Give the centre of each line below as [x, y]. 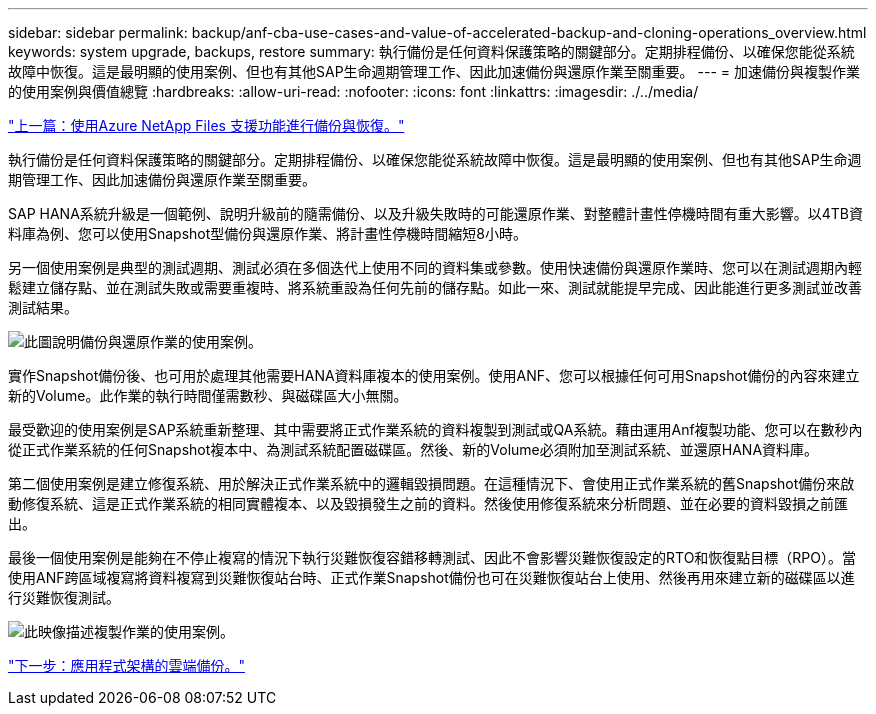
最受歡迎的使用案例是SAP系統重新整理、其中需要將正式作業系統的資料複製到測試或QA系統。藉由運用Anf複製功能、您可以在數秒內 [435, 429]
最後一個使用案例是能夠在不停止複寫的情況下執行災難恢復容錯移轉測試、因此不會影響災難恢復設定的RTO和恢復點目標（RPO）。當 [432, 557]
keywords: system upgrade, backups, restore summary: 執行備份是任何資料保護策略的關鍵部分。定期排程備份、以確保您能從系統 [431, 51]
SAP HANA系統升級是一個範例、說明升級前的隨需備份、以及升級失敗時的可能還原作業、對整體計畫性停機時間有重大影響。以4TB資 [436, 213]
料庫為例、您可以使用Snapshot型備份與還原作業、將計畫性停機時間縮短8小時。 [267, 233]
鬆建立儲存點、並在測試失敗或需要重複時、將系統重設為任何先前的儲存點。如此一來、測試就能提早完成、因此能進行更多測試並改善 [435, 287]
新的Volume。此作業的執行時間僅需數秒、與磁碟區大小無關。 [208, 395]
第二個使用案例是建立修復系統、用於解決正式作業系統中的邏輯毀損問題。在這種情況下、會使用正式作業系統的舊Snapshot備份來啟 [431, 483]
